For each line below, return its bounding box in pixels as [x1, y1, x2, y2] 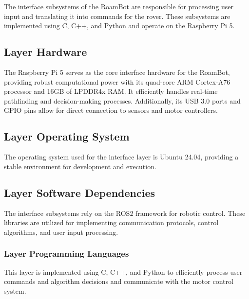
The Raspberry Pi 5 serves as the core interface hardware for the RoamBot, [4, 67, 230, 77]
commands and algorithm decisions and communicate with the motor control [4, 276, 233, 286]
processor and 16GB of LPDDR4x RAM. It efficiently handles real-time [4, 86, 218, 96]
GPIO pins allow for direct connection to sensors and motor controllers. [4, 105, 218, 115]
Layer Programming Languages [4, 247, 129, 260]
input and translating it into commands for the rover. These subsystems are [4, 11, 230, 21]
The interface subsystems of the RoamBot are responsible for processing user [4, 1, 234, 11]
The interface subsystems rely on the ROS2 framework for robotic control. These [4, 208, 246, 218]
